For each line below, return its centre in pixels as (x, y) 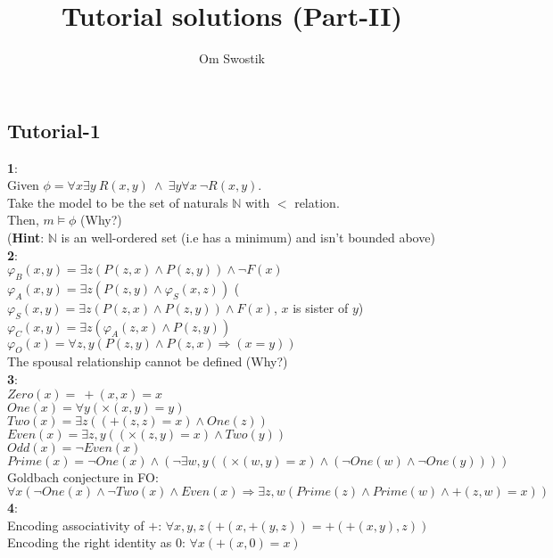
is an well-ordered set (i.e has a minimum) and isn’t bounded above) (248, 237)
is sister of (321, 307)
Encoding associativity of (76, 525)
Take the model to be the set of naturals (118, 202)
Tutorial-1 (54, 130)
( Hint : (26, 237)
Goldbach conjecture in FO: (83, 476)
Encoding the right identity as (90, 542)
